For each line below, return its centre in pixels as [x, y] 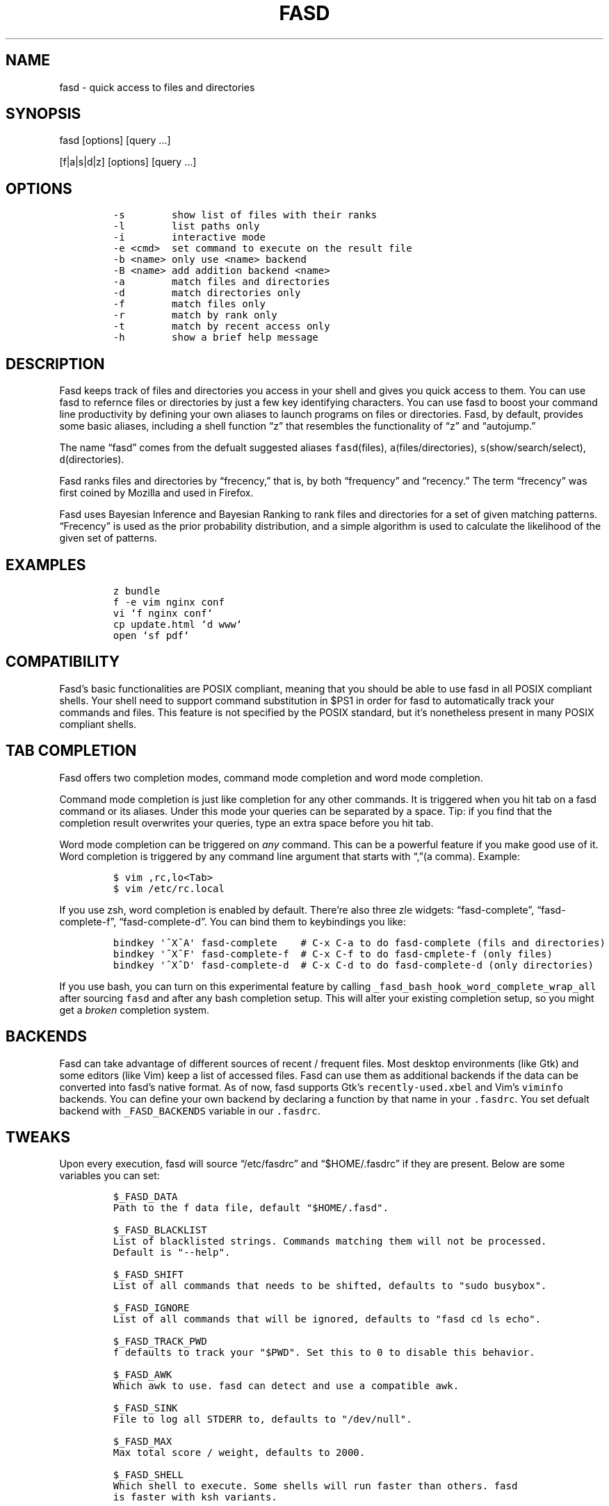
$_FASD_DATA [145, 1197]
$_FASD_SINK [145, 1408]
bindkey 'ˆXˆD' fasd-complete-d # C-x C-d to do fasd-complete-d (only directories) [353, 965]
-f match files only [189, 304]
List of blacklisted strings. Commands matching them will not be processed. [330, 1241]
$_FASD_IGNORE [151, 1308]
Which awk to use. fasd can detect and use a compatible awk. [286, 1386]
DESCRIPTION [55, 364]
